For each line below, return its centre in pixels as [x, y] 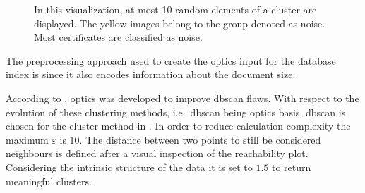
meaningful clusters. [49, 181]
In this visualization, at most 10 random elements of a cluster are [175, 9]
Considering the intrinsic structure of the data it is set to [129, 167]
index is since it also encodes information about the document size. [151, 74]
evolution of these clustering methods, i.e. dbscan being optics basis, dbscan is [176, 112]
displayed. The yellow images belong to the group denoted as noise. [180, 23]
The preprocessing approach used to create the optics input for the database [171, 60]
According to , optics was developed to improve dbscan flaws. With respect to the [182, 98]
